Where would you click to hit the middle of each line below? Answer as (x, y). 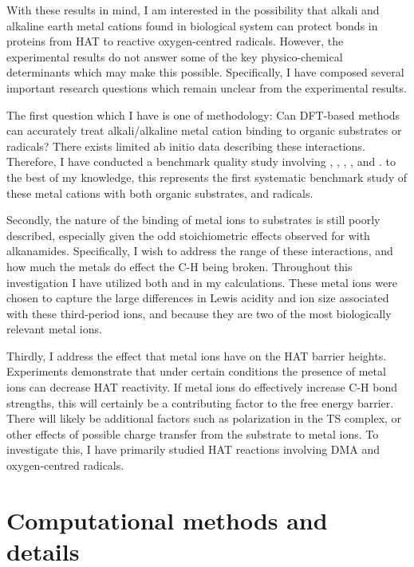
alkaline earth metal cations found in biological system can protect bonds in (192, 25)
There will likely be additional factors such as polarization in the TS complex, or (204, 418)
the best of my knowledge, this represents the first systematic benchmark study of (207, 177)
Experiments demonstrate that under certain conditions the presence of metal (196, 371)
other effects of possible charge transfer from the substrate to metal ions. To (193, 433)
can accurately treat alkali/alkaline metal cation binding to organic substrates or (204, 130)
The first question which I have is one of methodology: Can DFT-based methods (203, 114)
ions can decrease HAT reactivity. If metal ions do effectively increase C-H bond (202, 387)
